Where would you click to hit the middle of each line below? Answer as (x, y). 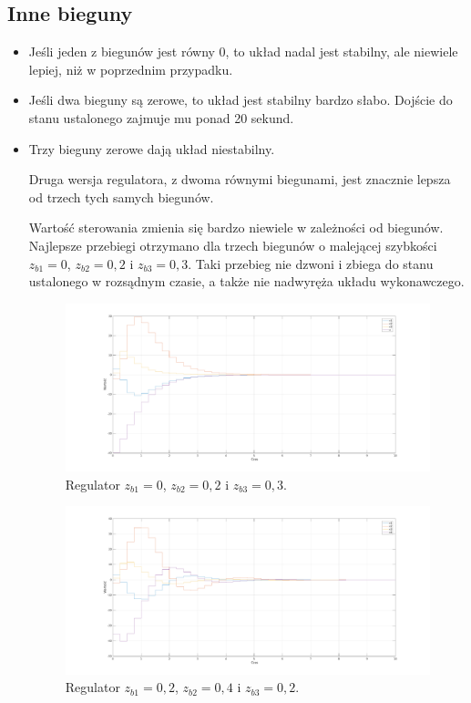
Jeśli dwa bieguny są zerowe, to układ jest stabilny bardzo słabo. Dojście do (241, 100)
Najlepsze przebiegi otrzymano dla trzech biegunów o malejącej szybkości (233, 245)
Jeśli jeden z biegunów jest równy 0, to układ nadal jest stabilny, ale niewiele (243, 52)
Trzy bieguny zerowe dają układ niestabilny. (152, 148)
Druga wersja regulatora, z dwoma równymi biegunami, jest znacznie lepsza (240, 179)
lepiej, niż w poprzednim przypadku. (131, 69)
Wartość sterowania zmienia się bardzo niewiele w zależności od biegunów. (236, 227)
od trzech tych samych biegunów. (121, 196)
